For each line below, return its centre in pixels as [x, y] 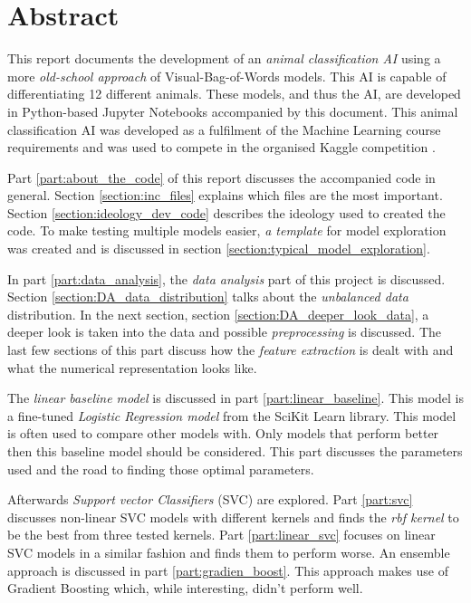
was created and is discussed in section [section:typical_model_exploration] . [219, 249]
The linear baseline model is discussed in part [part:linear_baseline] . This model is [236, 398]
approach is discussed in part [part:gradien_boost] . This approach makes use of [228, 570]
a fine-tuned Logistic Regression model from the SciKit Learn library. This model [232, 415]
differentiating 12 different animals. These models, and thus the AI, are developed [234, 94]
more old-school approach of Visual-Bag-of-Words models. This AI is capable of [227, 76]
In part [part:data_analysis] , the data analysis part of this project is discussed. [226, 278]
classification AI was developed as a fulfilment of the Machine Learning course [224, 129]
